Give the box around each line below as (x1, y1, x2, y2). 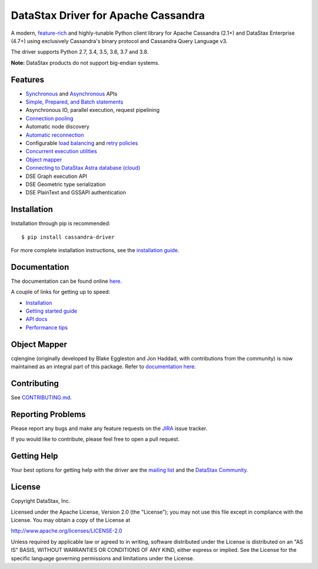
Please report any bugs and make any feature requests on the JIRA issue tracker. (11, 425, 208, 432)
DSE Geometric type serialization (25, 180, 106, 188)
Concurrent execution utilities (25, 148, 97, 155)
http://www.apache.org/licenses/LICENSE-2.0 (11, 527, 122, 534)
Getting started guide (25, 307, 78, 315)
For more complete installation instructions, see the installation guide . (11, 247, 180, 253)
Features (11, 74, 44, 85)
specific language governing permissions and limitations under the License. (11, 554, 194, 562)
